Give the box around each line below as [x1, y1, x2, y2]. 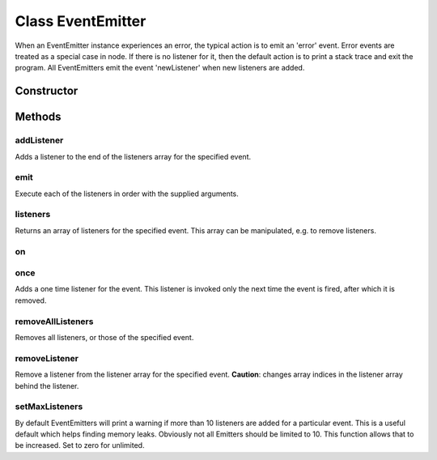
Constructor [15, 84, 78, 98]
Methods [15, 110, 62, 124]
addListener [15, 134, 64, 146]
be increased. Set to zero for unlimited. [15, 441, 145, 450]
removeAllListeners [15, 316, 94, 327]
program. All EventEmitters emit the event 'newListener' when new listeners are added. [15, 63, 305, 73]
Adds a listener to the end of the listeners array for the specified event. [15, 151, 252, 161]
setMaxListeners [15, 401, 83, 412]
